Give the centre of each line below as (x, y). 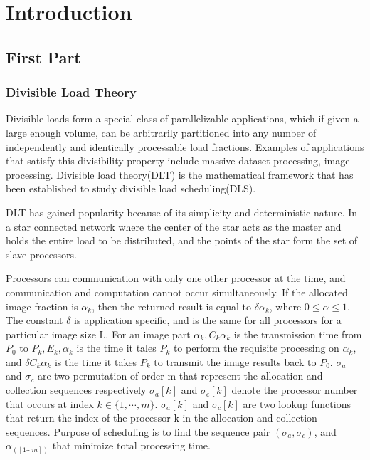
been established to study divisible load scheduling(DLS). (131, 188)
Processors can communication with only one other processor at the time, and (176, 278)
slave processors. (41, 254)
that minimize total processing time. (131, 445)
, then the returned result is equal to (172, 306)
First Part (43, 57)
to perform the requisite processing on (256, 348)
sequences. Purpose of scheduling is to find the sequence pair (138, 431)
